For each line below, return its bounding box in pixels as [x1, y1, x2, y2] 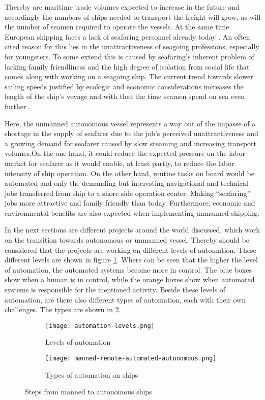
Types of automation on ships [45, 369, 138, 380]
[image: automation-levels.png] [45, 322, 155, 329]
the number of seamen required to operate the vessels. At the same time [5, 21, 229, 32]
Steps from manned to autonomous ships [25, 386, 152, 397]
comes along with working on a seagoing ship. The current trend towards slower [5, 71, 253, 82]
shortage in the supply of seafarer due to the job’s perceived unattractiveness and [5, 128, 258, 139]
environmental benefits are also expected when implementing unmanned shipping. [5, 207, 259, 218]
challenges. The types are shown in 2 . [5, 304, 121, 315]
